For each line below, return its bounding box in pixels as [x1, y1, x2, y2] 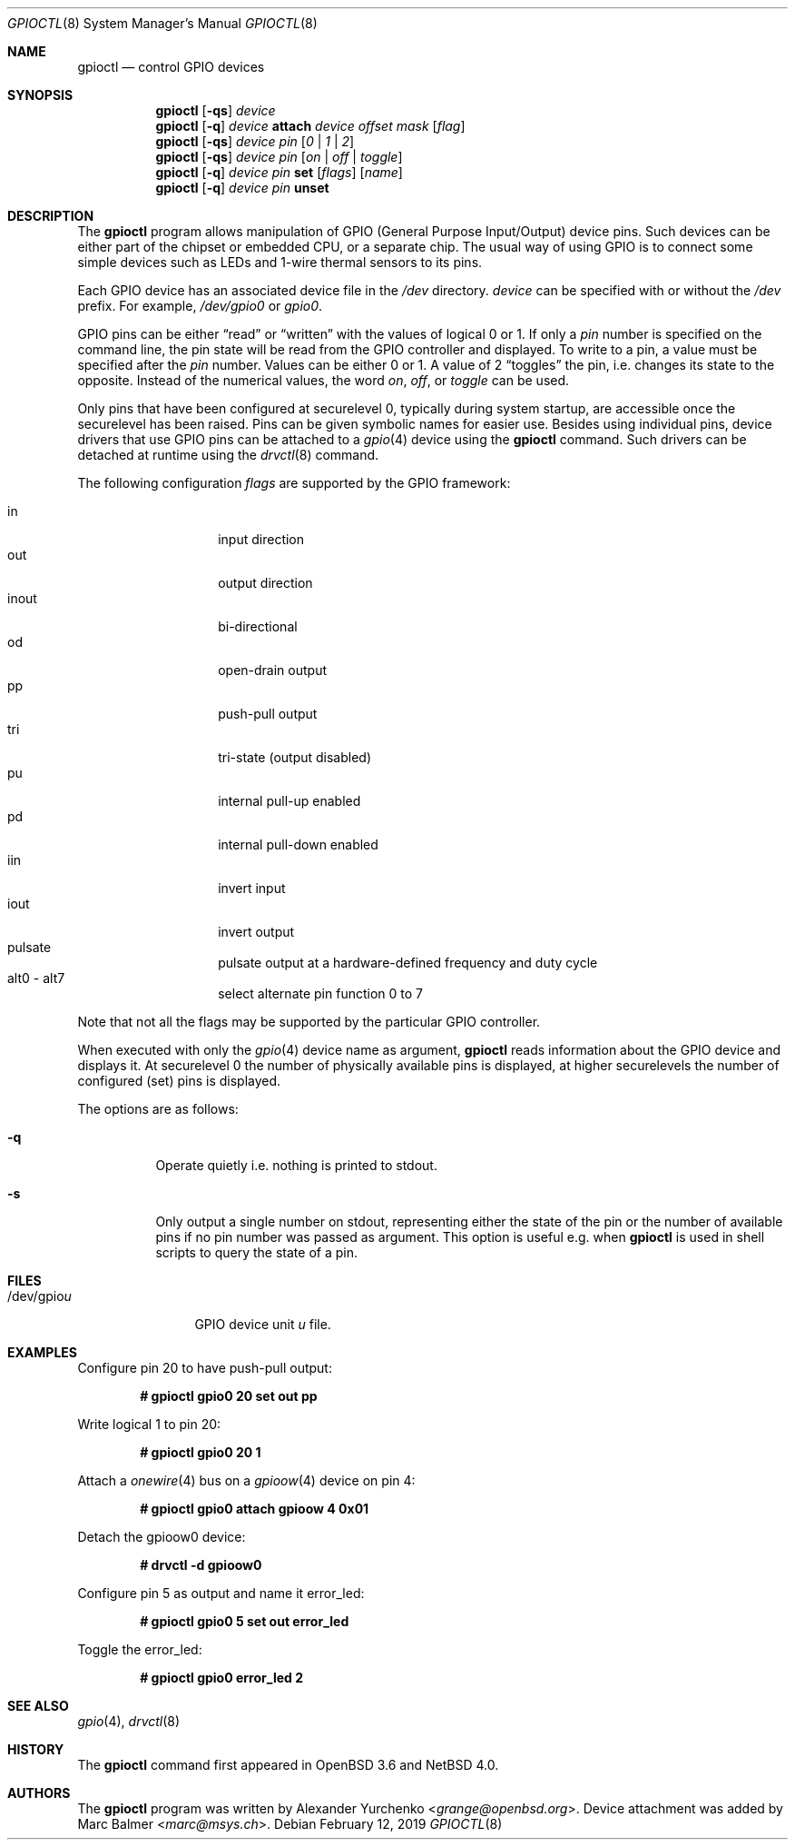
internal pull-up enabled [218, 793, 361, 809]
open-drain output [218, 662, 328, 678]
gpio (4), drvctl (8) [77, 1713, 181, 1729]
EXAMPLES [7, 1345, 77, 1360]
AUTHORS [7, 1785, 71, 1801]
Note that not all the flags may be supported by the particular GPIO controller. [77, 1014, 541, 1029]
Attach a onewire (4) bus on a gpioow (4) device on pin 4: [77, 1473, 416, 1488]
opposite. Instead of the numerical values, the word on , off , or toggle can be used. [77, 372, 570, 388]
